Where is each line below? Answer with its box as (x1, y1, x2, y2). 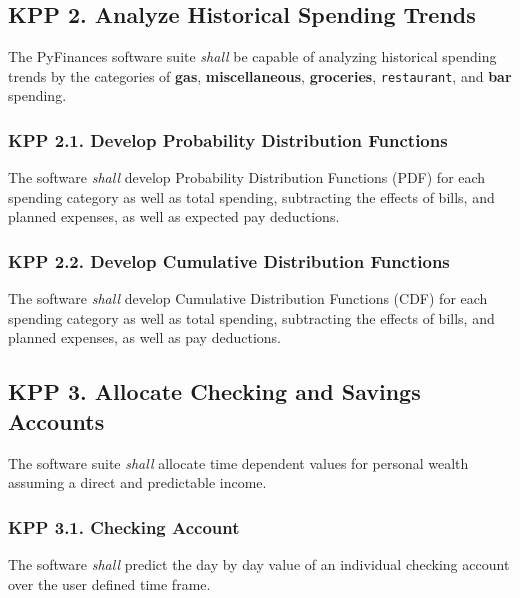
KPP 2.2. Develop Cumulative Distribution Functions (8, 248, 450, 273)
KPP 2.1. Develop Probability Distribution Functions (8, 127, 448, 152)
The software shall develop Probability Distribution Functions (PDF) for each (8, 167, 486, 188)
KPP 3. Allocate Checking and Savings (8, 376, 421, 407)
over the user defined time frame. (8, 573, 211, 594)
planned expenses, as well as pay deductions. (8, 327, 281, 348)
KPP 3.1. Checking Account (8, 514, 240, 539)
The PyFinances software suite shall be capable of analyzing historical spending (8, 46, 497, 67)
